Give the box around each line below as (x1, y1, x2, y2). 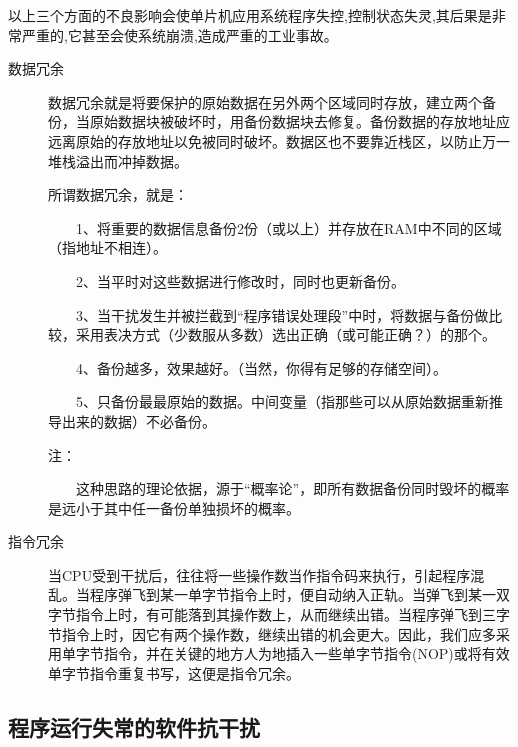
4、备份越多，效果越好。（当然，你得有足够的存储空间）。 (75, 357, 447, 378)
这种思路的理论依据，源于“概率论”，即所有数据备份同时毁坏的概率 (75, 478, 510, 499)
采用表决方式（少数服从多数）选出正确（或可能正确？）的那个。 (75, 324, 496, 345)
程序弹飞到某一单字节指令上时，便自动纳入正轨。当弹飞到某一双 (89, 584, 510, 605)
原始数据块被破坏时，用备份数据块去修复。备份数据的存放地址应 (89, 111, 510, 132)
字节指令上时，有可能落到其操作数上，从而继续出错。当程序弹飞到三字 (48, 604, 510, 625)
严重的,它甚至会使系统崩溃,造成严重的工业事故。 (21, 24, 338, 45)
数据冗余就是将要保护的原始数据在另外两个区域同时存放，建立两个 (48, 91, 482, 112)
